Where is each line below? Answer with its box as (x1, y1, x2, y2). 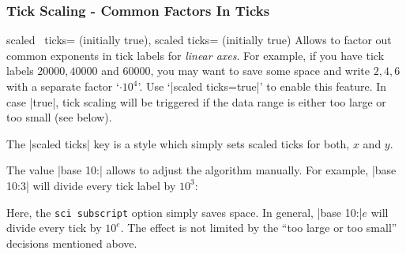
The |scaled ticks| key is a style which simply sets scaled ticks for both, (6, 135, 350, 151)
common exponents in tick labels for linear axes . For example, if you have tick (6, 47, 385, 63)
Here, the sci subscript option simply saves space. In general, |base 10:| (6, 204, 363, 220)
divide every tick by (6, 219, 102, 236)
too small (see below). (6, 109, 112, 125)
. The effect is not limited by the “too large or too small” (120, 219, 397, 236)
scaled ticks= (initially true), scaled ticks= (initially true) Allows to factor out (6, 32, 392, 48)
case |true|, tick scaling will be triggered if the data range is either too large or (6, 93, 386, 110)
